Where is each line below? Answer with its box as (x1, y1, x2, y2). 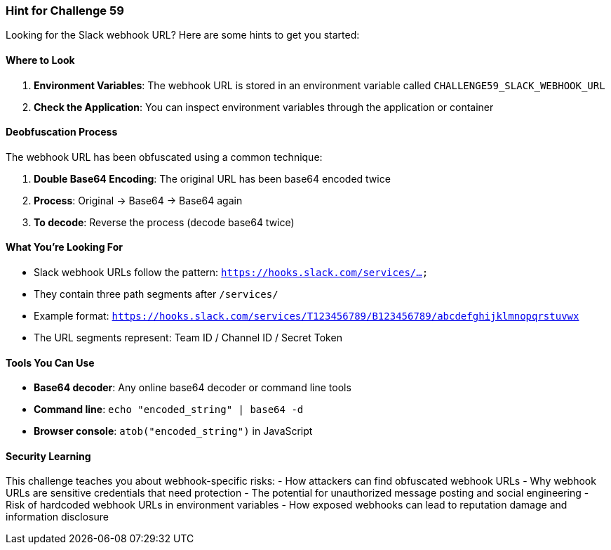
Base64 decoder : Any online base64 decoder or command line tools (34, 381, 351, 394)
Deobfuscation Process (6, 126, 118, 138)
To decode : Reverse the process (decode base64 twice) (34, 216, 295, 228)
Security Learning (6, 450, 91, 462)
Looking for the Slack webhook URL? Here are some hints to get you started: (6, 29, 360, 41)
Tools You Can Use (6, 356, 95, 369)
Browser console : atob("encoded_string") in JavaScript (34, 425, 313, 438)
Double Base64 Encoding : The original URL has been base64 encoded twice (34, 172, 391, 185)
